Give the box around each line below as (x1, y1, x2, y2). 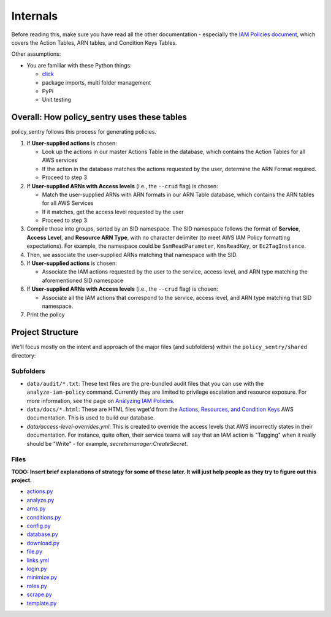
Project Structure (11, 327, 79, 337)
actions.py (26, 488, 53, 495)
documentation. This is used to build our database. (26, 414, 156, 421)
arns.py (26, 505, 46, 512)
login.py (26, 565, 47, 572)
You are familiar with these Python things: (26, 61, 132, 69)
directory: (11, 351, 36, 359)
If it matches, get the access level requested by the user (42, 208, 184, 215)
